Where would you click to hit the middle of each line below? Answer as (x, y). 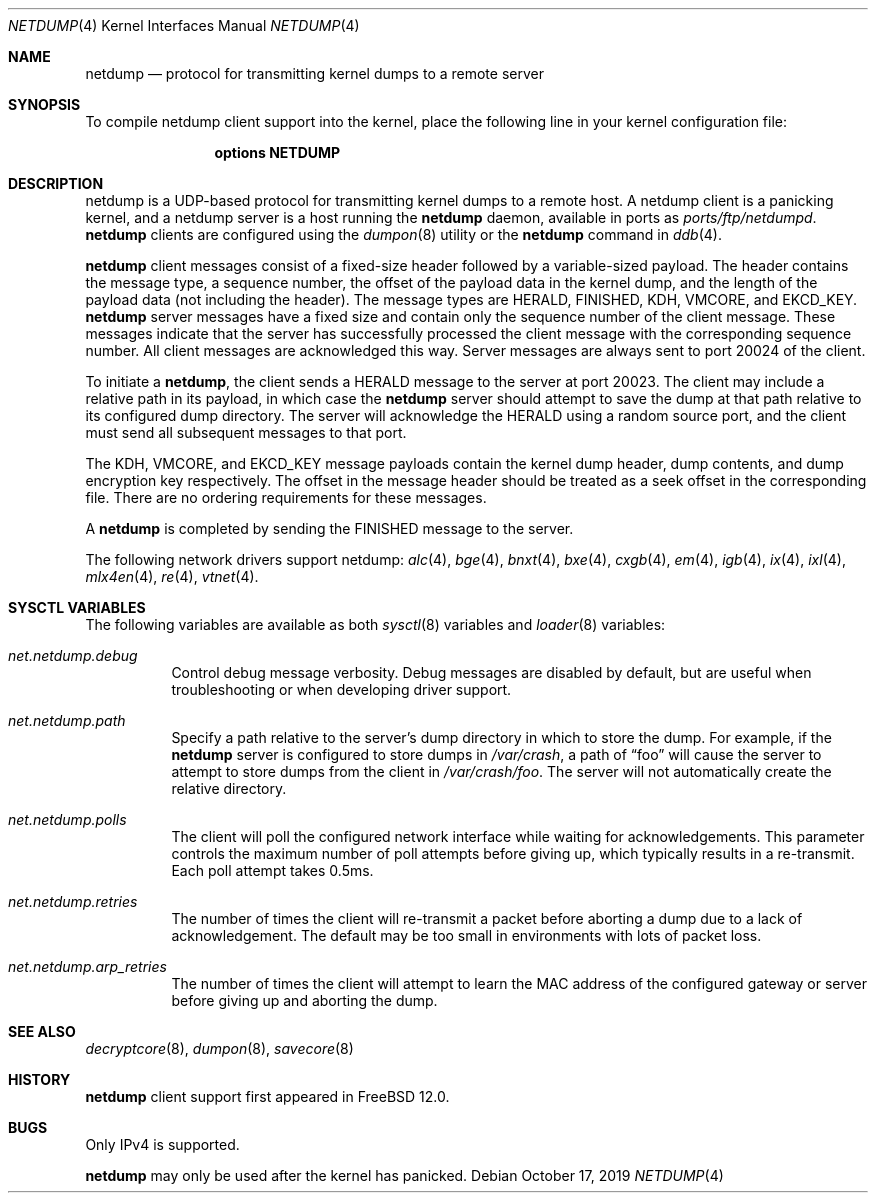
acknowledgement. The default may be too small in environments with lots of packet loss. (466, 935)
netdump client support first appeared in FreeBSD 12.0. (267, 1096)
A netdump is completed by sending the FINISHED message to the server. (329, 528)
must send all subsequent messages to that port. (246, 432)
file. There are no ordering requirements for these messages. (286, 497)
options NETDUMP (277, 152)
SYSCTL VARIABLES (77, 607)
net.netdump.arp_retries (87, 966)
